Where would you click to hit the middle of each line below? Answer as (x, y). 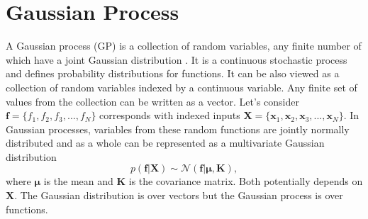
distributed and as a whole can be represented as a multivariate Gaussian (165, 143)
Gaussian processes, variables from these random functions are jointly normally (178, 129)
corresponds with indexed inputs (170, 115)
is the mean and (78, 181)
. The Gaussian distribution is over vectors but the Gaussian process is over (179, 195)
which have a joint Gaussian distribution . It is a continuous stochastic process (177, 59)
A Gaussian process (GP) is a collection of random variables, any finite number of (184, 46)
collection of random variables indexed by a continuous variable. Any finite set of (182, 87)
